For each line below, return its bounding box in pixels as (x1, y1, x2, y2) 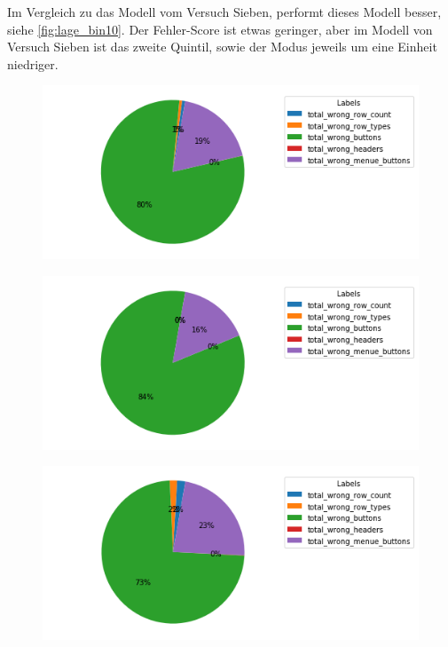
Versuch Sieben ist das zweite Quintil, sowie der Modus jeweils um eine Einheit (7, 37, 437, 56)
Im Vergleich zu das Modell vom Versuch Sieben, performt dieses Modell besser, (7, 3, 442, 20)
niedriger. (7, 54, 59, 73)
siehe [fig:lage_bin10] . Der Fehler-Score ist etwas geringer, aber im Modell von (7, 20, 433, 38)
